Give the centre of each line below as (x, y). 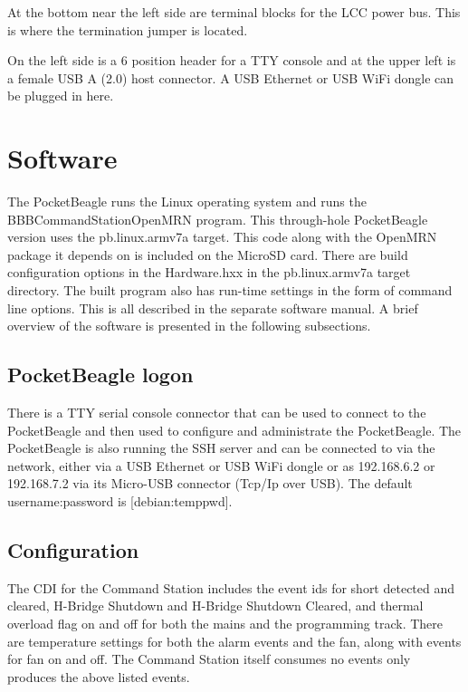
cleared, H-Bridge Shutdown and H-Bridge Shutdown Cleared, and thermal (215, 605)
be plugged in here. (61, 96)
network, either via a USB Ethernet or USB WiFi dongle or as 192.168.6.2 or (221, 465)
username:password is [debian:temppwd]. (120, 501)
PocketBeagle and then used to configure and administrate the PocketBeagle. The (234, 430)
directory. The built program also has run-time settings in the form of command (230, 290)
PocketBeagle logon (100, 375)
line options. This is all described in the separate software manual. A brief (213, 308)
